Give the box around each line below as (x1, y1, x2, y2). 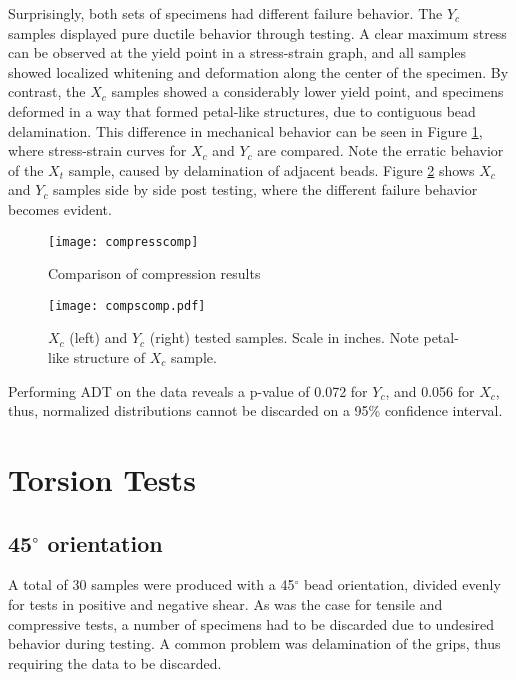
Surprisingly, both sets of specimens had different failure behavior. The (8, 3, 443, 23)
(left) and (69, 327, 128, 348)
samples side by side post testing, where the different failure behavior (53, 179, 478, 200)
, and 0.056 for (385, 380, 475, 401)
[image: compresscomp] (48, 234, 199, 249)
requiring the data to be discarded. (8, 652, 222, 673)
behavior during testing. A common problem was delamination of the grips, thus (8, 633, 501, 654)
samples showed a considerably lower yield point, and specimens (111, 81, 504, 102)
